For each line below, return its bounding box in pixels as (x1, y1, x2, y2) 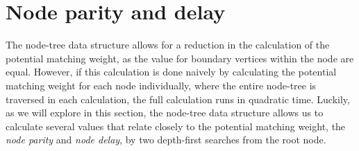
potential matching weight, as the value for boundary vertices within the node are (6, 51, 354, 65)
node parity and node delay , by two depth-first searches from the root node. (6, 132, 326, 147)
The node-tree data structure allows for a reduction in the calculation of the (6, 37, 330, 52)
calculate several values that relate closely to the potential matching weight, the (6, 118, 346, 133)
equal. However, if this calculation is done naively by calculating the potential (6, 64, 337, 79)
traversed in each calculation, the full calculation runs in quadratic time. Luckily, (6, 91, 350, 106)
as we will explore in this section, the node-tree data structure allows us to (6, 105, 324, 120)
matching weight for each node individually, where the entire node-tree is (6, 78, 317, 92)
